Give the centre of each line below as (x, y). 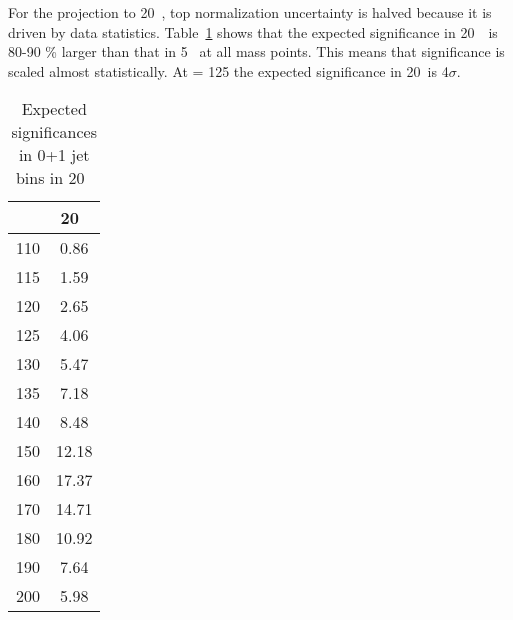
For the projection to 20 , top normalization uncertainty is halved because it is (250, 12)
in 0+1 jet (54, 155)
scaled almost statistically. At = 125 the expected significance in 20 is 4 (228, 70)
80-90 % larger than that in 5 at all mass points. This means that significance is (256, 51)
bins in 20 (50, 178)
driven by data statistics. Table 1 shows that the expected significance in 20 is (253, 31)
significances (54, 132)
